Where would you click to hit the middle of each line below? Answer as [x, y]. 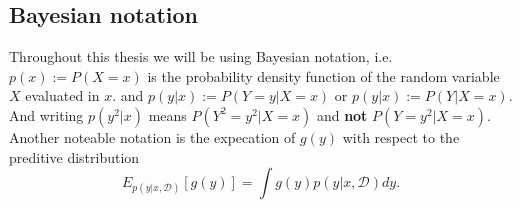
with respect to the [401, 136]
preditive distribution [74, 156]
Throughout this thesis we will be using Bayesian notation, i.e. [201, 56]
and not [342, 114]
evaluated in [62, 95]
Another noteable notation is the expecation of [152, 136]
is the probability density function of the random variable [323, 75]
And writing [46, 114]
